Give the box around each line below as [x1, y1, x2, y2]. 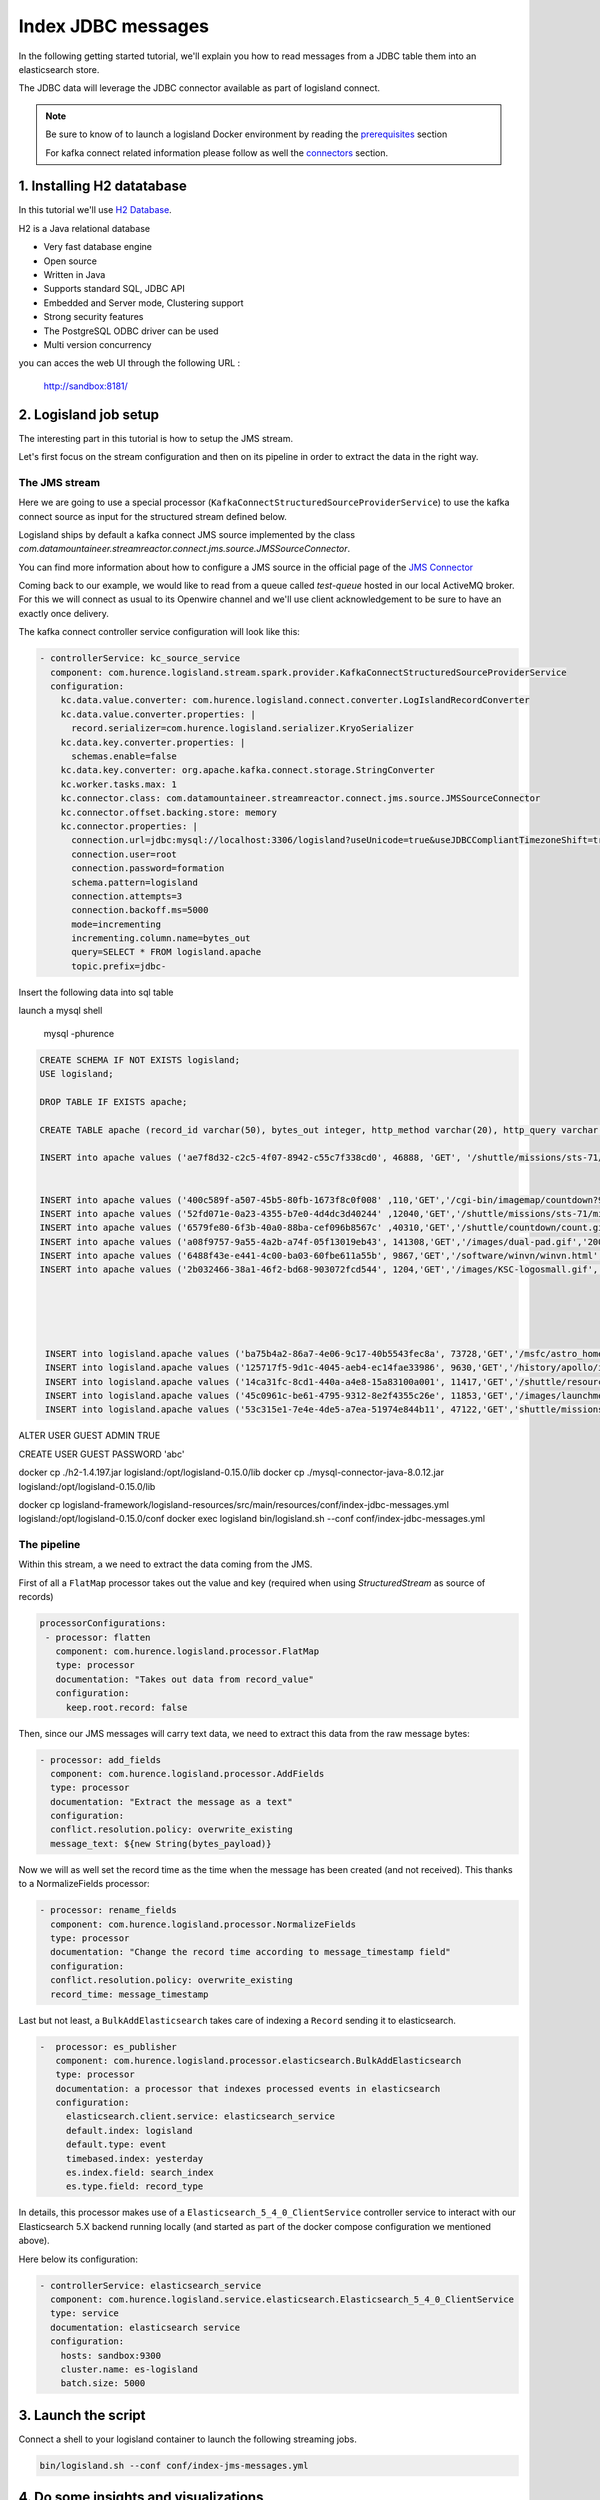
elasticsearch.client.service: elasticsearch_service [65, 2111, 335, 2122]
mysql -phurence [43, 1027, 115, 1039]
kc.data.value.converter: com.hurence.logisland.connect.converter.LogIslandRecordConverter [60, 695, 530, 706]
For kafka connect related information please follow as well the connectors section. [45, 146, 389, 159]
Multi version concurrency [43, 338, 152, 350]
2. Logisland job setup [18, 406, 160, 423]
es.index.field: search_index [65, 2167, 214, 2179]
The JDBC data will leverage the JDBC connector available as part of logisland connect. [18, 82, 380, 94]
